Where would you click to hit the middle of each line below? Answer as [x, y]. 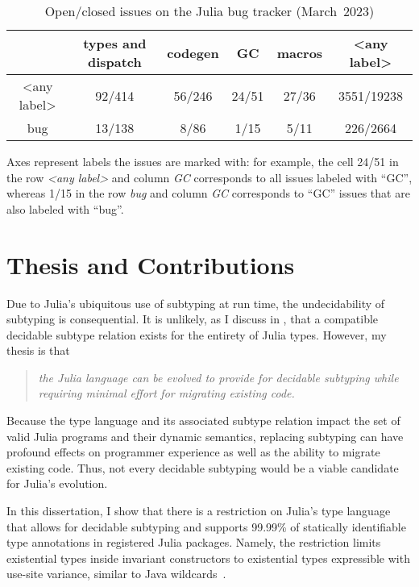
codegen [193, 52]
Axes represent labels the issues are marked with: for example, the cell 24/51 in [203, 161]
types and [115, 43]
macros [300, 52]
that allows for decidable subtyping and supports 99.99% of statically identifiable [206, 526]
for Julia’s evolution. [57, 483]
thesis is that [38, 350]
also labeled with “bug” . [65, 208]
